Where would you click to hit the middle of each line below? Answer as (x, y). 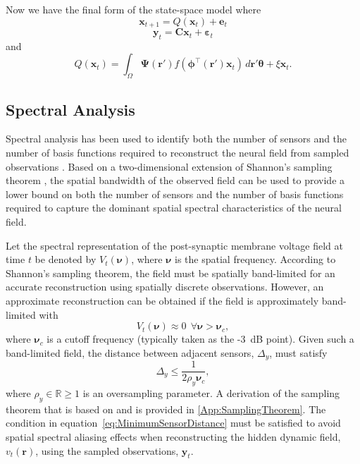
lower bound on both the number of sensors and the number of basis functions (175, 194)
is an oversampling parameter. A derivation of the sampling (211, 393)
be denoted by (66, 259)
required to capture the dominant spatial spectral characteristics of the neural (174, 208)
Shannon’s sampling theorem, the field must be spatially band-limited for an (170, 273)
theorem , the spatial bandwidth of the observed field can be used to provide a (175, 180)
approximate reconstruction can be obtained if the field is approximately (162, 300)
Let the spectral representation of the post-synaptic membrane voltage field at (174, 245)
